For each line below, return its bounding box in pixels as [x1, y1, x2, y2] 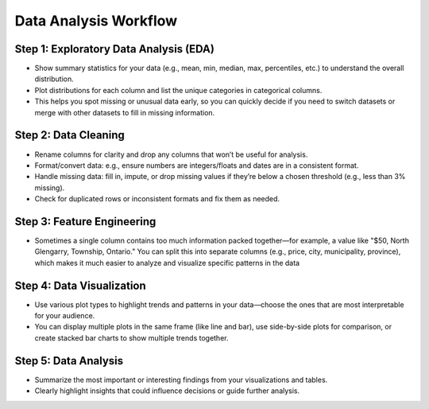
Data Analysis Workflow [14, 12, 178, 29]
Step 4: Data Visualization [14, 279, 146, 292]
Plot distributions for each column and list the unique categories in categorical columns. [34, 85, 323, 95]
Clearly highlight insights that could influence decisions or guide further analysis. [34, 386, 300, 395]
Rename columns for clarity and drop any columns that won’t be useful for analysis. [34, 150, 308, 159]
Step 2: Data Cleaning [14, 128, 125, 142]
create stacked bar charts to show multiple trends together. [34, 333, 229, 342]
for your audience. [34, 311, 95, 321]
